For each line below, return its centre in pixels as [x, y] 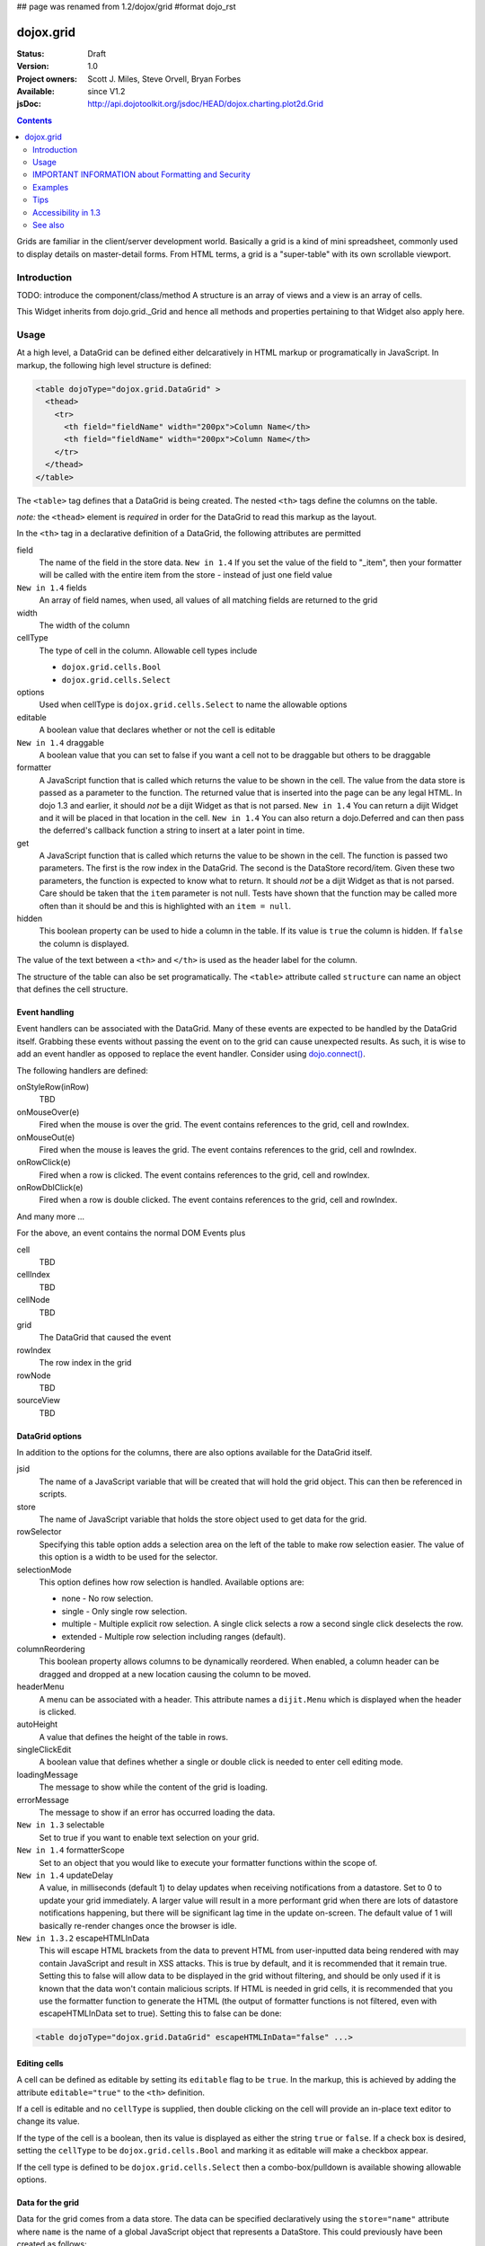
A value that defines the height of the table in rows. [134, 1737]
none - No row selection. [107, 1598]
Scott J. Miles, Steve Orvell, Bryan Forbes [164, 79]
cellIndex [34, 1275]
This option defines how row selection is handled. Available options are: [172, 1582]
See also [48, 225]
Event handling [45, 1012]
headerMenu [40, 1687]
